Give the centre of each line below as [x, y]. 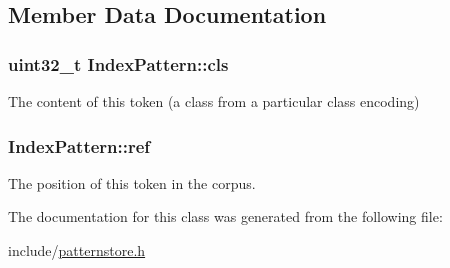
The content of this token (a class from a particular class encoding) [214, 101]
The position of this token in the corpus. [132, 182]
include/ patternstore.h [77, 250]
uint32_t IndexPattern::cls [118, 63]
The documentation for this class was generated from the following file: [225, 216]
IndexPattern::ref [79, 145]
